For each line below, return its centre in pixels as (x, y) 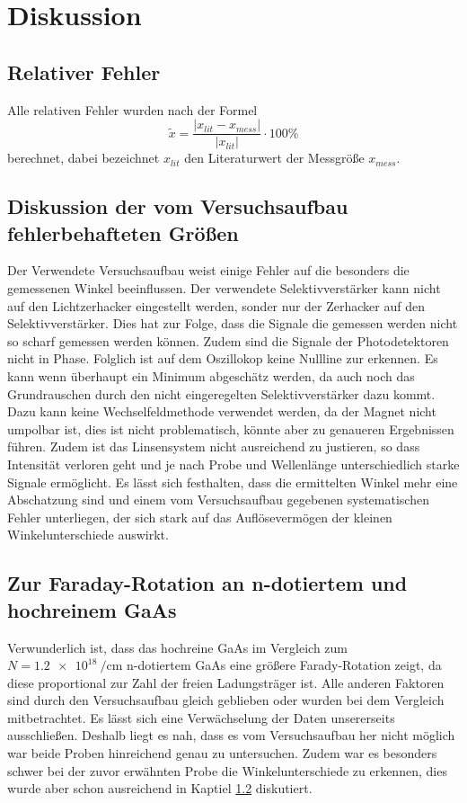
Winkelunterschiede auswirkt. (88, 535)
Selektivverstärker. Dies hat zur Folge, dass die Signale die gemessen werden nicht (233, 323)
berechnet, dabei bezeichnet (84, 158)
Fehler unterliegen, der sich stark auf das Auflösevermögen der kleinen (200, 517)
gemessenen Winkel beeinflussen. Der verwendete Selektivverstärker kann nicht (224, 288)
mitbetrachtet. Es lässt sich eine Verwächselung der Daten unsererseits (201, 717)
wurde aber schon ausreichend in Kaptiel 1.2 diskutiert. (160, 788)
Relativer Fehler (84, 71)
